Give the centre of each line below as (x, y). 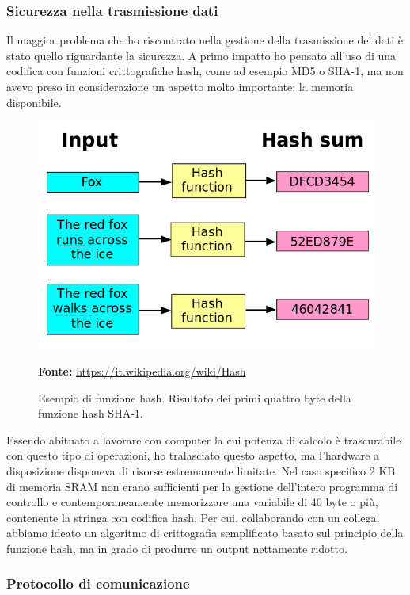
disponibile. (34, 102)
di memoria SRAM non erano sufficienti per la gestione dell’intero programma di (202, 486)
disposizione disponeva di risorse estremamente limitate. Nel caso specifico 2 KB (201, 470)
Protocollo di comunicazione (98, 584)
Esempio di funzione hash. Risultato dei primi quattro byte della (195, 397)
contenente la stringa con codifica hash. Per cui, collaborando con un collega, (193, 517)
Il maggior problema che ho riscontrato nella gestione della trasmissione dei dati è (205, 40)
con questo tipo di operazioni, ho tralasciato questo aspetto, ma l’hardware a (193, 455)
